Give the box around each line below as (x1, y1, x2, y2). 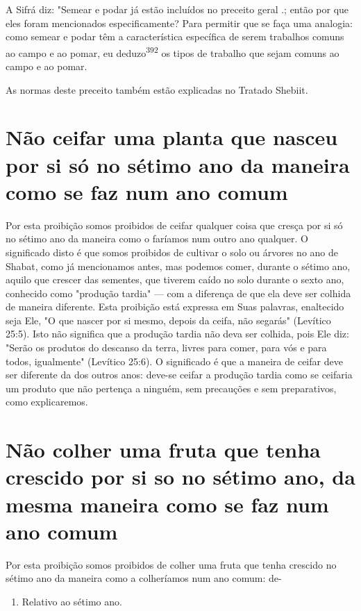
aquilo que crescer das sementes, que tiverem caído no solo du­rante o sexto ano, (6, 272, 344, 287)
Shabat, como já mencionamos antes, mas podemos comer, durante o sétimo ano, (6, 258, 351, 273)
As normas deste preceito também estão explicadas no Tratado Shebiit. (6, 82, 308, 97)
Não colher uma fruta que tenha (6, 435, 321, 464)
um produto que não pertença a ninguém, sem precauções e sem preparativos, (6, 380, 337, 395)
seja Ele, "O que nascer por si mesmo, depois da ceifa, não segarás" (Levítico (6, 312, 331, 327)
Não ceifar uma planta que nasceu (6, 123, 338, 151)
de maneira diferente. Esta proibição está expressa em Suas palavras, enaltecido (6, 299, 344, 314)
